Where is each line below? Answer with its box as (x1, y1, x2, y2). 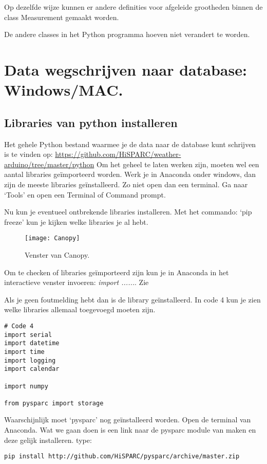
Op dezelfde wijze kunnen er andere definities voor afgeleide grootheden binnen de (4, 2, 263, 12)
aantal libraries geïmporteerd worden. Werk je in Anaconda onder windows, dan (4, 169, 256, 180)
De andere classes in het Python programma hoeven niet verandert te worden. (4, 29, 250, 40)
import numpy (4, 382, 48, 390)
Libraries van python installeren (4, 114, 178, 130)
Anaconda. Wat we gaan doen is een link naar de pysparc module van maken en (4, 424, 256, 435)
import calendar (4, 365, 60, 373)
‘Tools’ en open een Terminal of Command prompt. (4, 189, 166, 200)
